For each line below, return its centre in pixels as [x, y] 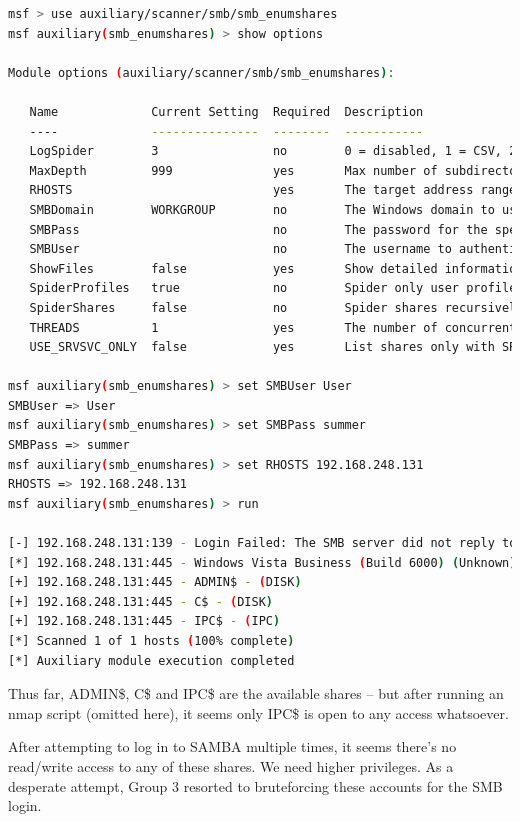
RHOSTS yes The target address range [273, 190]
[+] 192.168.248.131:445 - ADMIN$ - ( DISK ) [155, 582]
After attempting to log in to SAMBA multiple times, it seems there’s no [232, 746]
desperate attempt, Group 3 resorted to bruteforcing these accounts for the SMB [255, 785]
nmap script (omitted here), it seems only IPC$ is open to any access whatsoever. [258, 712]
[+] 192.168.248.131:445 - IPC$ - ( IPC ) [144, 621]
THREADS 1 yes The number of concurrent [273, 327]
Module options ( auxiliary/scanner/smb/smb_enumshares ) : [201, 72]
